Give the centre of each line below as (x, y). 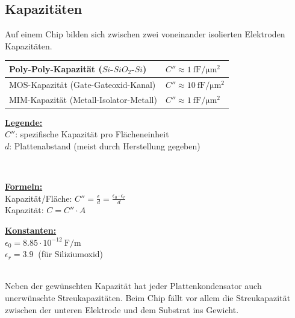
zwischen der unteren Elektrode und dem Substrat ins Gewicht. (122, 309)
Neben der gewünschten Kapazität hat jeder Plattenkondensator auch (133, 286)
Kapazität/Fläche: (39, 198)
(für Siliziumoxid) (71, 254)
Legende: (24, 122)
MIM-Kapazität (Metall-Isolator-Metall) (83, 99)
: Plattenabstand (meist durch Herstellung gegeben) (105, 145)
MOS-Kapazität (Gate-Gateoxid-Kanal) (82, 84)
